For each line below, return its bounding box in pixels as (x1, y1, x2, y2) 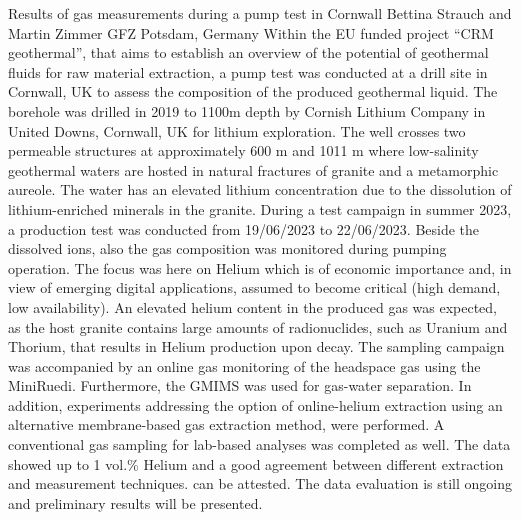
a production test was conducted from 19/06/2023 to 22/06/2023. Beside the (8, 218, 480, 239)
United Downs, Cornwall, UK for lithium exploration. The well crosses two (8, 120, 466, 141)
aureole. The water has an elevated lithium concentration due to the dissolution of (8, 179, 512, 200)
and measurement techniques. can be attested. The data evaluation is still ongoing (8, 473, 513, 494)
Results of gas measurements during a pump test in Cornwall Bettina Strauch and (8, 3, 512, 23)
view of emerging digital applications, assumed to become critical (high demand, (8, 277, 501, 298)
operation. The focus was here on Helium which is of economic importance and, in (8, 257, 512, 278)
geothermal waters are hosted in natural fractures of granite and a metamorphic (8, 159, 499, 180)
